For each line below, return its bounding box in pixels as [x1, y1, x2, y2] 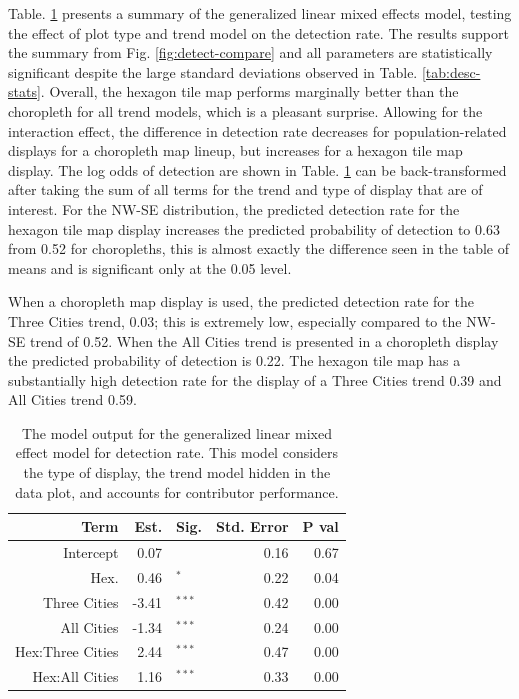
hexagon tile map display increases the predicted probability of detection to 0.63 [8, 218, 500, 239]
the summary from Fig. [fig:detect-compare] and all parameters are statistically [8, 42, 493, 63]
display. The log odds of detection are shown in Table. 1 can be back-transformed [8, 159, 507, 180]
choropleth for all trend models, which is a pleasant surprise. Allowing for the [8, 100, 483, 121]
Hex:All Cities [32, 666, 119, 687]
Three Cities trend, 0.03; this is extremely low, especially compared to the [8, 310, 462, 331]
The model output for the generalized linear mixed [21, 422, 332, 443]
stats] [8, 81, 41, 102]
